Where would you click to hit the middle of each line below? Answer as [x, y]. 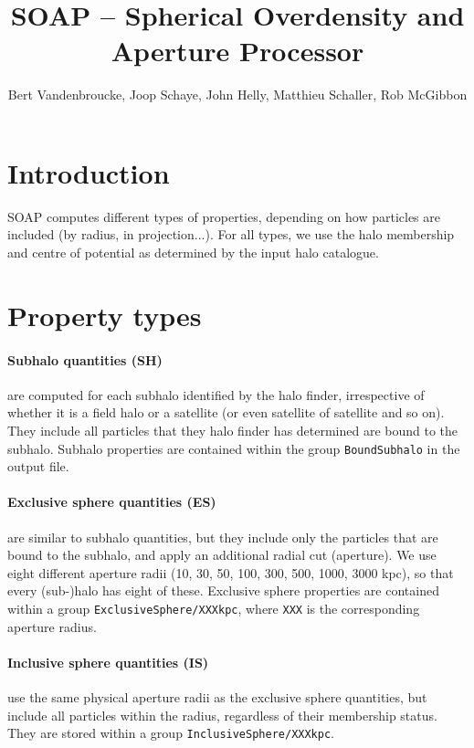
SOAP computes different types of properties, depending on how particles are [224, 216]
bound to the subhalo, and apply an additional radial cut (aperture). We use [222, 555]
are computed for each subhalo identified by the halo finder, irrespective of [216, 394]
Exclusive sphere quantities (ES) [112, 502]
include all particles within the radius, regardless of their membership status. [222, 715]
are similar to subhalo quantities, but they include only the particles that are [223, 537]
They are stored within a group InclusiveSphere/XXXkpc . [171, 733]
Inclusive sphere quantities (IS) [108, 662]
